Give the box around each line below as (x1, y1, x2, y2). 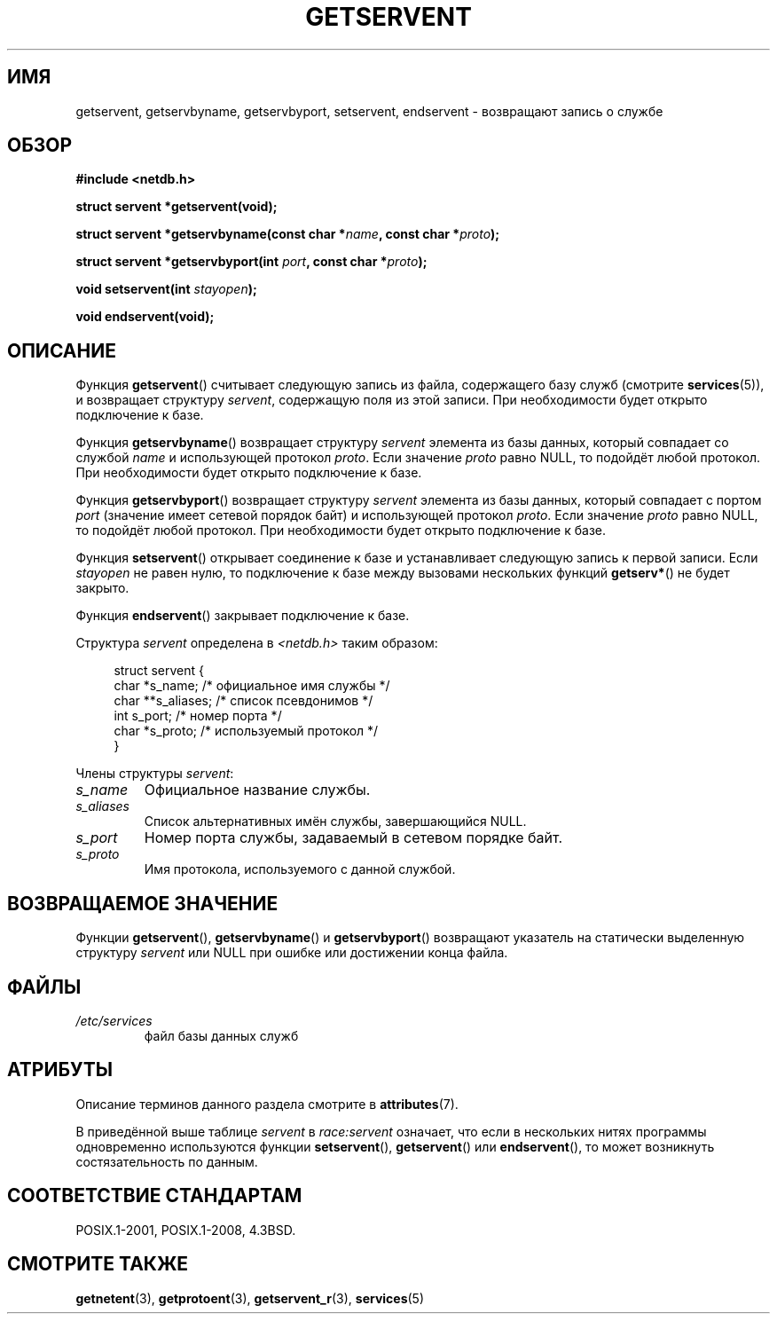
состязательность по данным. (75, 1153, 258, 1169)
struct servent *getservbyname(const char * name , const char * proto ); (75, 226, 500, 242)
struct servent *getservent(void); (75, 199, 278, 215)
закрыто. (75, 580, 129, 596)
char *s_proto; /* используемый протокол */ (114, 723, 379, 739)
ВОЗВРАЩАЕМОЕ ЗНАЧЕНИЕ (7, 892, 279, 915)
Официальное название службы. (144, 781, 371, 799)
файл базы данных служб (144, 1027, 299, 1043)
